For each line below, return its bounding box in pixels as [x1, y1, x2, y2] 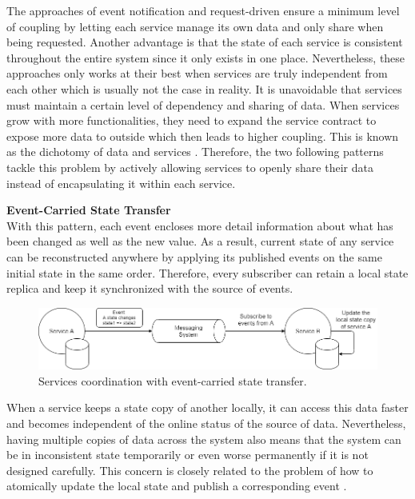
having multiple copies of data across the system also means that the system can [6, 430, 401, 447]
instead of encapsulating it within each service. [6, 174, 236, 191]
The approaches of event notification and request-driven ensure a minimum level [6, 2, 400, 18]
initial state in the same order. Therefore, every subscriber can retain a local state [6, 264, 409, 281]
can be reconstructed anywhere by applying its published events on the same [6, 248, 382, 265]
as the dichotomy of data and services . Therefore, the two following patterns [6, 143, 384, 160]
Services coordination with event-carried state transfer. [38, 372, 307, 389]
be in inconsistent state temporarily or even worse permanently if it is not [6, 446, 369, 463]
